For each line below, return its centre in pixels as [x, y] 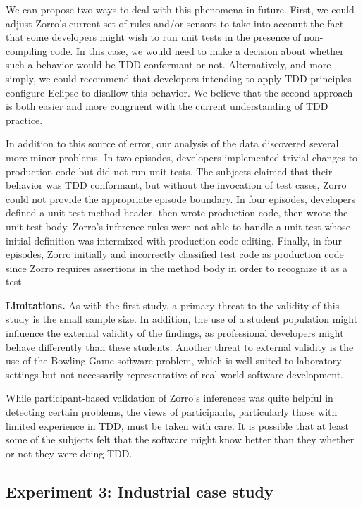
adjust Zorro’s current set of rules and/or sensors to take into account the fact [175, 23]
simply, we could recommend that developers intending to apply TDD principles [179, 78]
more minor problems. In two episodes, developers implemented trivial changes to [182, 157]
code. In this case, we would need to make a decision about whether [197, 50]
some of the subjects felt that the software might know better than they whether [180, 439]
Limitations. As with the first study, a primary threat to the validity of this [173, 305]
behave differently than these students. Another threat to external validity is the [180, 346]
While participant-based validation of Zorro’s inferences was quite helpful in [170, 398]
